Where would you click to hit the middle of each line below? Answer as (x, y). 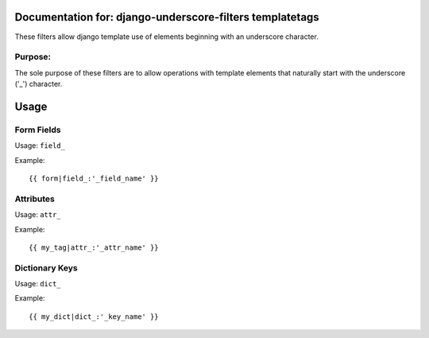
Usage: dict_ (38, 284)
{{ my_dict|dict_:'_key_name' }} (94, 317)
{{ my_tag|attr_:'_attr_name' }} (94, 247)
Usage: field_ (40, 146)
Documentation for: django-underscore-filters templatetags (167, 17)
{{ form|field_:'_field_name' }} (94, 178)
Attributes (35, 199)
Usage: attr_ (38, 215)
